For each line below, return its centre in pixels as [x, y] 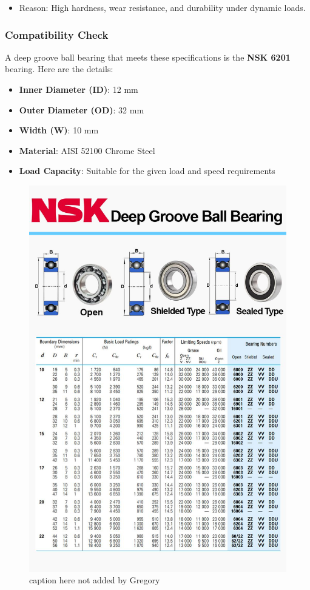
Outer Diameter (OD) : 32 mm [82, 109]
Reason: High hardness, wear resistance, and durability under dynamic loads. [162, 7]
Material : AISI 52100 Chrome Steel [87, 150]
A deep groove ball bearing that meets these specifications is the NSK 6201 [148, 57]
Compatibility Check [57, 34]
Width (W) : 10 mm [59, 130]
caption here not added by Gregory [95, 580]
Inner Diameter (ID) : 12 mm [79, 89]
